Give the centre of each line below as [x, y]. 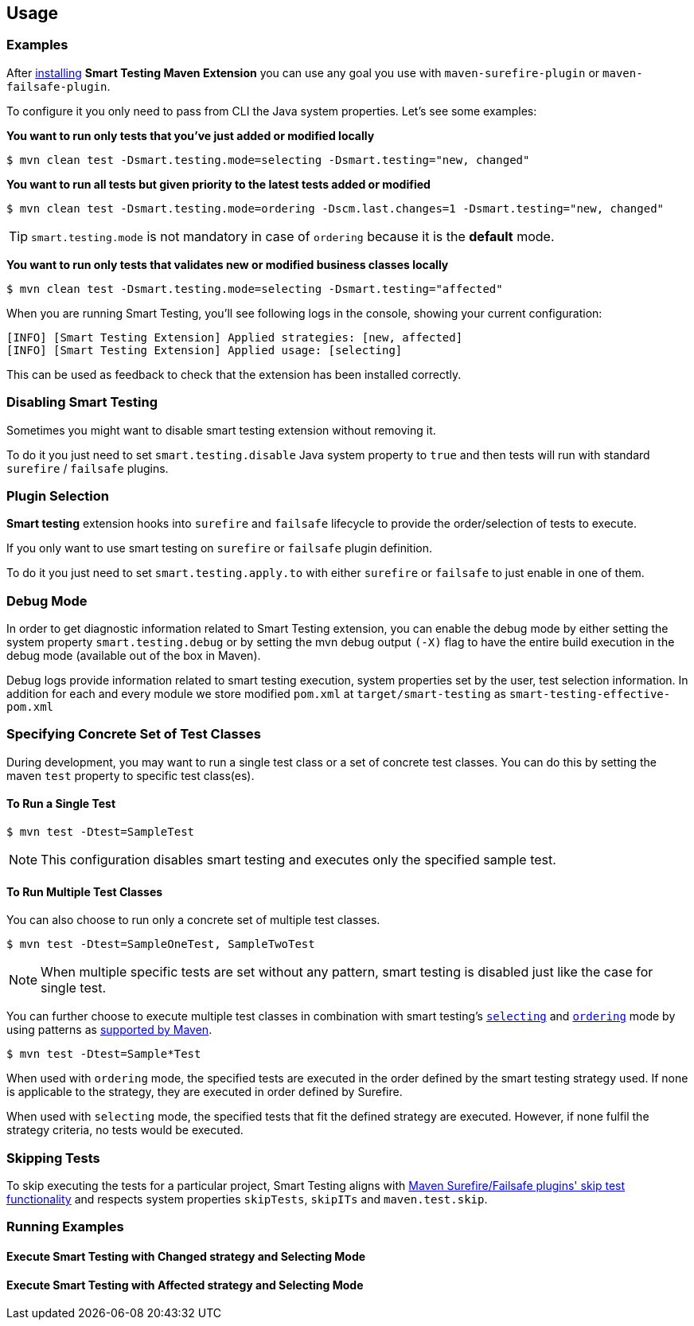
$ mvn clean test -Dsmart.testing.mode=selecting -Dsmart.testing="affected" [255, 289]
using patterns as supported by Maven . [109, 1030]
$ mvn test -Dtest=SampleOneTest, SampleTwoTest [161, 944]
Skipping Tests [53, 1158]
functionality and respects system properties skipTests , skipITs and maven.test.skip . [247, 1199]
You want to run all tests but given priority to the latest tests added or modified [218, 184]
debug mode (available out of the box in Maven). [134, 656]
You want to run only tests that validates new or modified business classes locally [228, 264]
